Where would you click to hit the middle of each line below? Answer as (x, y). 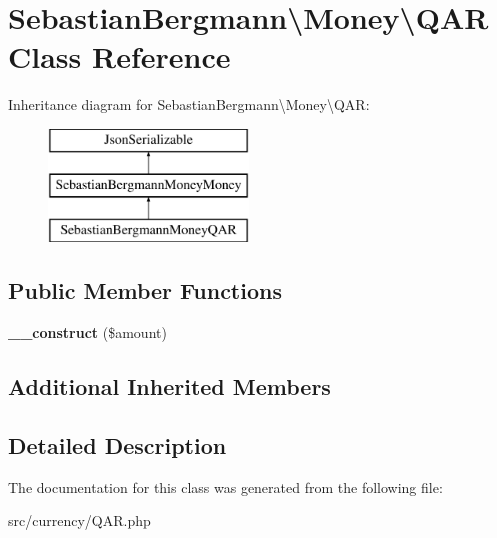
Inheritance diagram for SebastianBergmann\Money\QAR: (189, 104)
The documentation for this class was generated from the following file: (225, 486)
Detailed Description (117, 444)
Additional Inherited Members (169, 386)
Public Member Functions (145, 290)
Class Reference (119, 56)
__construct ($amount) (87, 332)
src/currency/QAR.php (79, 520)
